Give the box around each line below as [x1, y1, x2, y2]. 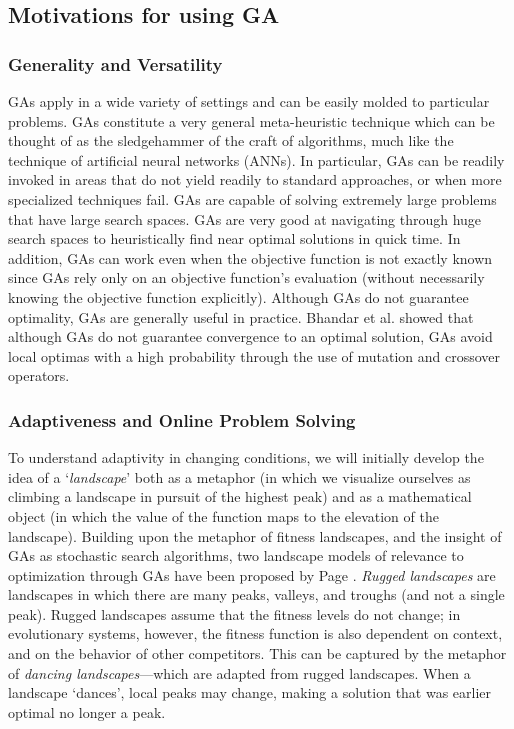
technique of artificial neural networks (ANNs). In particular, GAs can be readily [8, 149, 505, 170]
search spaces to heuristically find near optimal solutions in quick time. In [8, 228, 461, 249]
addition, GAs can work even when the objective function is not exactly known [8, 247, 493, 268]
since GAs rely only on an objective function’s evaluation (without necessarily [8, 267, 485, 288]
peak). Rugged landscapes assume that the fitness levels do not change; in [8, 603, 461, 624]
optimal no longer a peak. [8, 701, 166, 722]
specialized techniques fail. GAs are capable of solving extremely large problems [8, 188, 497, 209]
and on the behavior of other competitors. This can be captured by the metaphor [8, 643, 507, 664]
